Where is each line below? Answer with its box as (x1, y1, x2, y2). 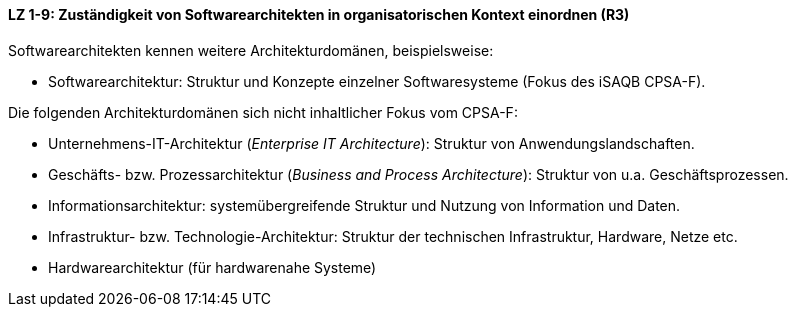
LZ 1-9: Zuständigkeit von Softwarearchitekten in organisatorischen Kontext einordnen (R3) (8, 6, 630, 23)
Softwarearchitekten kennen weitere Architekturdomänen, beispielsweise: (8, 41, 494, 59)
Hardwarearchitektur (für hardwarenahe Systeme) (48, 258, 377, 276)
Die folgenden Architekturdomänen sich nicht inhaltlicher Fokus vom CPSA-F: (8, 103, 518, 121)
